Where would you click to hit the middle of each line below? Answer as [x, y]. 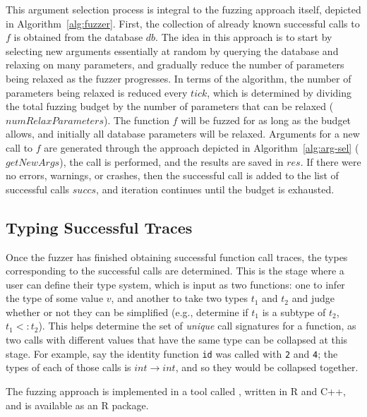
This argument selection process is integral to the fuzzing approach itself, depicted [183, 9]
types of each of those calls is [68, 367]
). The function [136, 120]
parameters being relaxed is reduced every [97, 92]
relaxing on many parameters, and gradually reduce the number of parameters [175, 65]
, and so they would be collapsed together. [267, 367]
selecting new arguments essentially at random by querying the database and [172, 50]
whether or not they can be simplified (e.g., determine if [127, 312]
